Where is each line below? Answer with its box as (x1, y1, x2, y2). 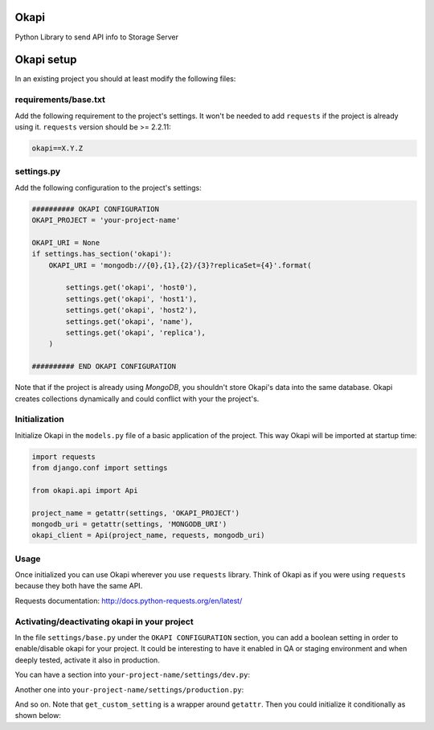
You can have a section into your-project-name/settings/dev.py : (14, 670, 251, 679)
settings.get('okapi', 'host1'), (65, 294, 198, 303)
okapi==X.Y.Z (31, 143, 84, 153)
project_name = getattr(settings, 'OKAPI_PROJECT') (31, 508, 240, 518)
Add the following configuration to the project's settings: (14, 182, 203, 192)
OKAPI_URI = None (31, 238, 100, 247)
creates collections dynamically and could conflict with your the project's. (14, 394, 260, 404)
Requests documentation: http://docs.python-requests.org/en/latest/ (14, 596, 243, 605)
